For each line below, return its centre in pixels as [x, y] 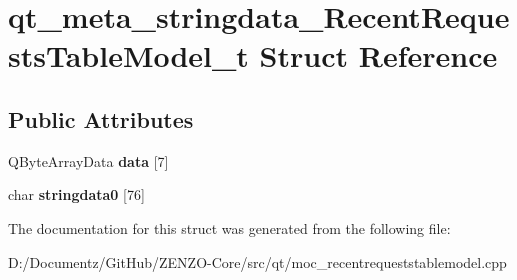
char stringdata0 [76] [76, 194]
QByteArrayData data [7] [88, 160]
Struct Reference [378, 55]
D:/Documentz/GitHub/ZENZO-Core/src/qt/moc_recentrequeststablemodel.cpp [257, 261]
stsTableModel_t [128, 55]
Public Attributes [101, 118]
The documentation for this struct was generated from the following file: [229, 227]
